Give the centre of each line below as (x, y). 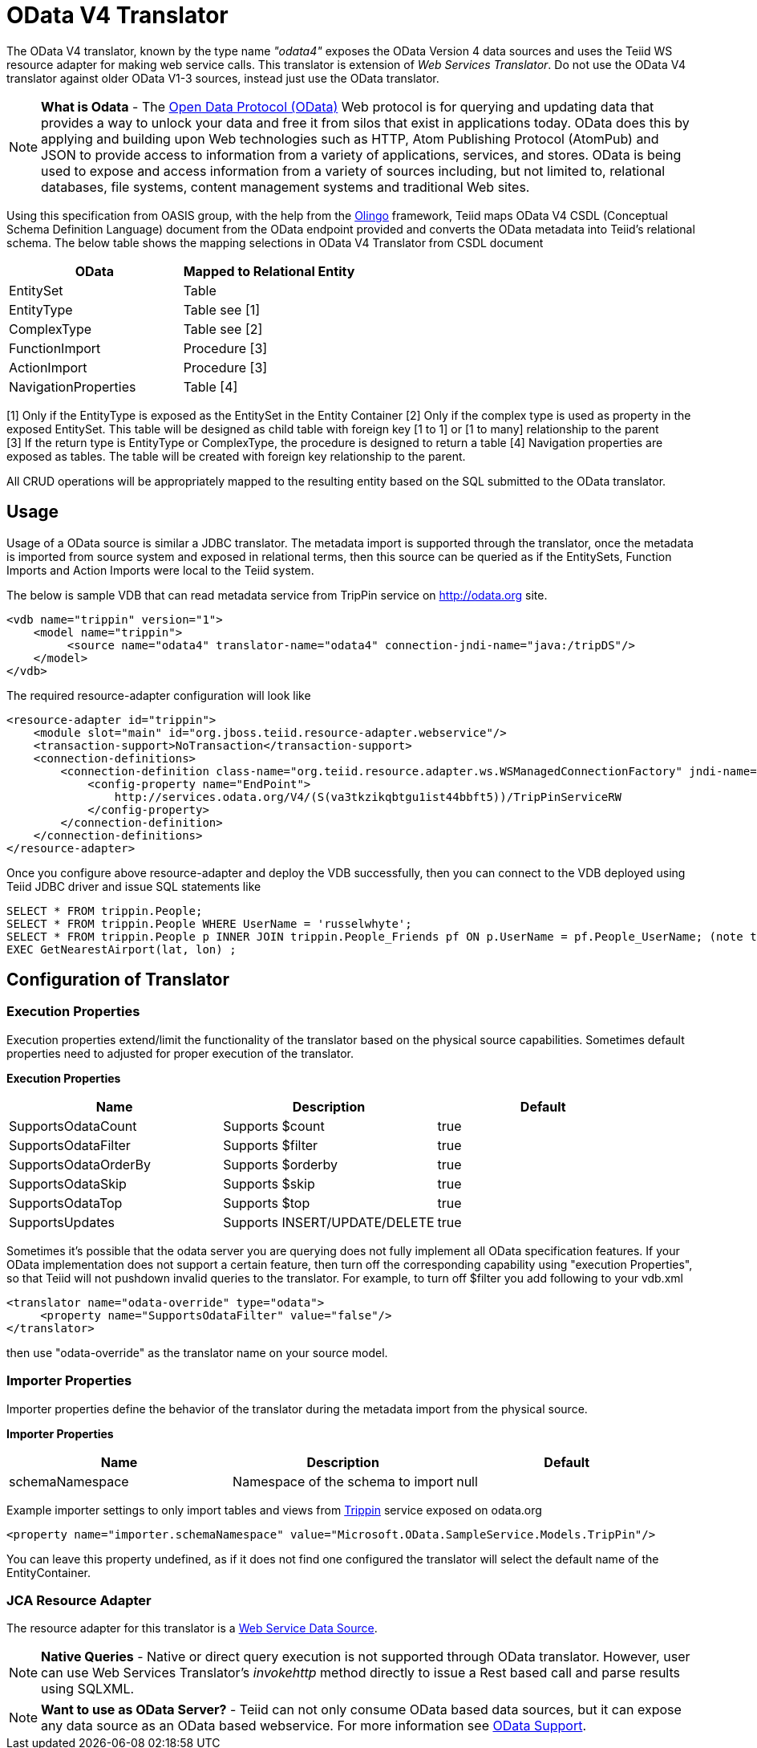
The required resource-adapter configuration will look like (159, 695)
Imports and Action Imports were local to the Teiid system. (160, 570)
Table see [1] (222, 309)
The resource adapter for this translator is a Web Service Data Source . (192, 1628)
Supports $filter (271, 1145)
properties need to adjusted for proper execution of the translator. (180, 1053)
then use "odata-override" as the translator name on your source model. (197, 1352)
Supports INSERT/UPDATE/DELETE (329, 1222)
